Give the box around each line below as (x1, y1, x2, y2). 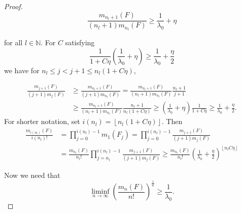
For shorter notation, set (4, 116, 80, 127)
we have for (4, 65, 40, 75)
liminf (91, 188, 110, 196)
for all (4, 37, 23, 48)
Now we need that (4, 170, 60, 180)
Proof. (4, 1, 23, 11)
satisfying (65, 37, 95, 48)
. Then (161, 116, 183, 127)
